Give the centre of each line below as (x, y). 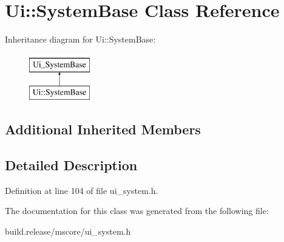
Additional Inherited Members (103, 129)
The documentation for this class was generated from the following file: (137, 211)
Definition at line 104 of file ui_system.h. (82, 190)
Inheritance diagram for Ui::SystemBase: (80, 39)
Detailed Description (71, 165)
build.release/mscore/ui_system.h (68, 231)
